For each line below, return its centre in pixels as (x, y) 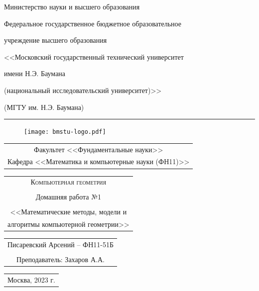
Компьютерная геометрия (68, 182)
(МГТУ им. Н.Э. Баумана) (44, 107)
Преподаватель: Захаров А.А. (61, 259)
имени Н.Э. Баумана (35, 73)
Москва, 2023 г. (31, 280)
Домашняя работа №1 (68, 197)
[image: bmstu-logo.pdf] (65, 132)
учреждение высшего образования (56, 40)
